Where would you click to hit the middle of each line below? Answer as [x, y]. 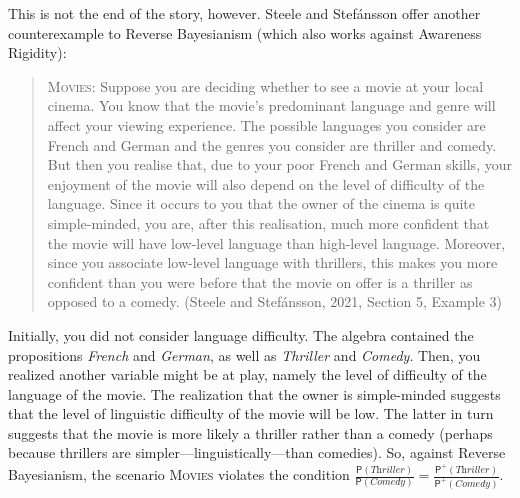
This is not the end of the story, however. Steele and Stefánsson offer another [244, 13]
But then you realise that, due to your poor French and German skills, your [279, 164]
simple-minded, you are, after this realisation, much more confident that [268, 222]
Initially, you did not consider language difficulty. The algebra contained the [241, 334]
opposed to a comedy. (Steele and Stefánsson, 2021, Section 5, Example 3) [275, 301]
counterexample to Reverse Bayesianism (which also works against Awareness [245, 32]
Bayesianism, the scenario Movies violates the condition [179, 474]
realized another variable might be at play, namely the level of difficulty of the [247, 374]
